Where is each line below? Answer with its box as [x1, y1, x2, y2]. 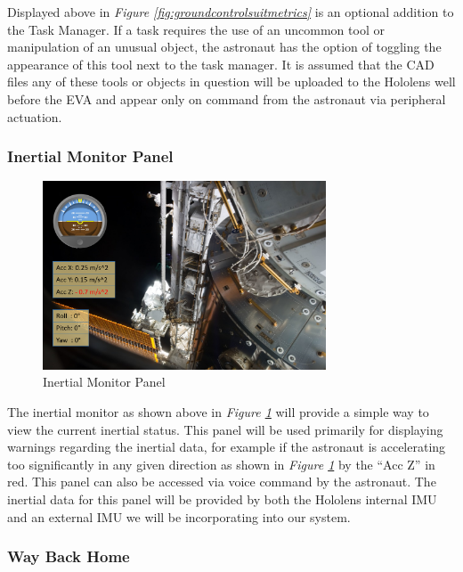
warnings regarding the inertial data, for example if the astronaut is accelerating [7, 437, 446, 456]
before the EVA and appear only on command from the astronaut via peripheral [7, 89, 446, 108]
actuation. [7, 107, 62, 126]
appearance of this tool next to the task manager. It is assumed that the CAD [7, 54, 435, 73]
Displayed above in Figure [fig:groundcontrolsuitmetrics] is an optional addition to [7, 3, 454, 20]
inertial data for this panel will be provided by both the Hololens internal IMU [7, 490, 437, 508]
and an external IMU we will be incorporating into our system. [7, 507, 351, 526]
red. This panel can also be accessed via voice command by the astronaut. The [7, 472, 436, 491]
